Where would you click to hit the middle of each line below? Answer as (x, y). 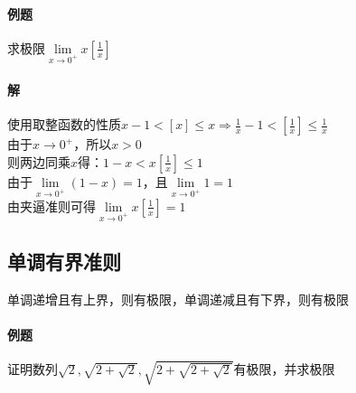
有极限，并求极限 (284, 369)
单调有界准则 (64, 261)
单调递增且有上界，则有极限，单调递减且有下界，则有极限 (178, 299)
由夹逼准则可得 (52, 206)
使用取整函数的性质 (64, 124)
